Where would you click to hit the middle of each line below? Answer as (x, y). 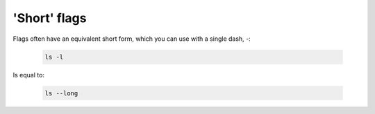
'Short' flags (50, 18)
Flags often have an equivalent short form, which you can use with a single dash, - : (132, 39)
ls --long (61, 93)
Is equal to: (29, 75)
